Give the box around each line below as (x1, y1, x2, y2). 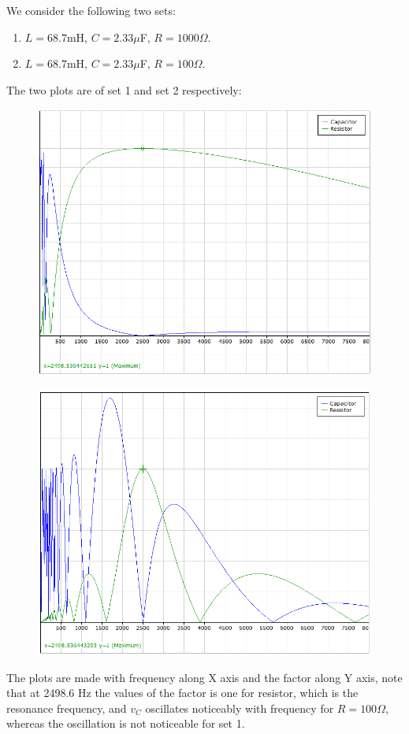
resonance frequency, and (6, 699, 127, 716)
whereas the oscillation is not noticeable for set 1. (6, 715, 245, 732)
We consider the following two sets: (6, 2, 176, 18)
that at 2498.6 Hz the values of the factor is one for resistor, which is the (6, 684, 359, 701)
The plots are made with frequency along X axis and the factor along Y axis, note (6, 669, 403, 685)
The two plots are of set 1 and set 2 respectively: (6, 81, 242, 98)
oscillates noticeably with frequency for (145, 699, 334, 716)
